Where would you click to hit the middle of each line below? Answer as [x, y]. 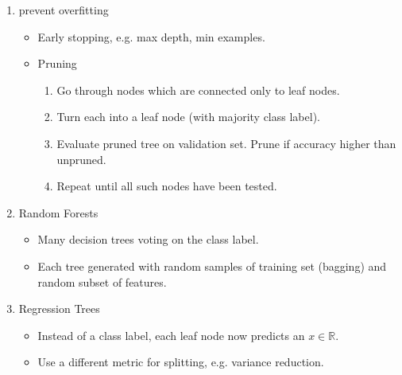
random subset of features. [102, 281]
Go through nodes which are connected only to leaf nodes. [198, 90]
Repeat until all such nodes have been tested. [167, 186]
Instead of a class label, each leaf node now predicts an [171, 335]
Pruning [57, 63]
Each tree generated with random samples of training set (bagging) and [212, 266]
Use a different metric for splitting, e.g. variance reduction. [181, 362]
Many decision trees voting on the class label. [148, 239]
